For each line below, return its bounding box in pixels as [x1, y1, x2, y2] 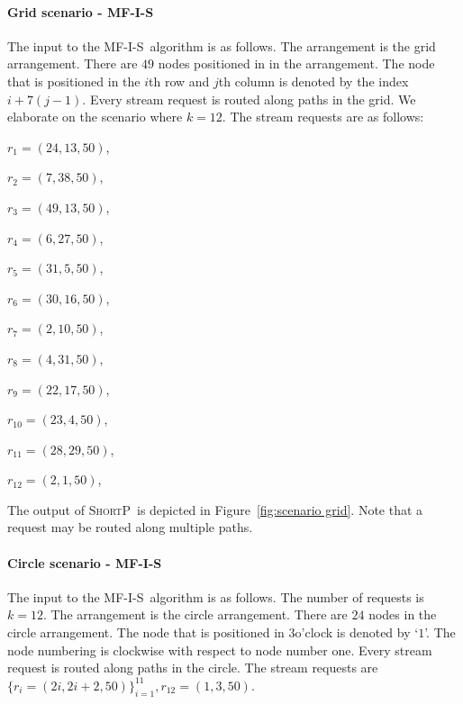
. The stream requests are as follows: [222, 107, 424, 126]
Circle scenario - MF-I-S [7, 553, 162, 572]
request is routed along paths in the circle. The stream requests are [7, 658, 378, 677]
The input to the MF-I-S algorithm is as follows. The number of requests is [7, 587, 424, 606]
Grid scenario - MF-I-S [7, 2, 154, 21]
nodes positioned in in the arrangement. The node [158, 54, 435, 73]
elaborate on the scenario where [7, 107, 183, 126]
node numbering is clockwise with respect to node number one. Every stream [7, 640, 432, 659]
